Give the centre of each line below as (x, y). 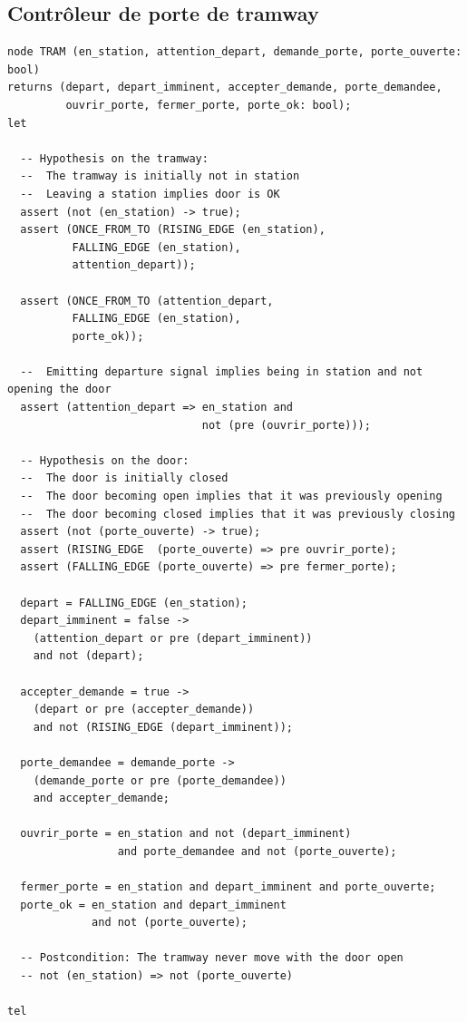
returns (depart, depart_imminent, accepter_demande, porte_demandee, (225, 88)
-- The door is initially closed (124, 478)
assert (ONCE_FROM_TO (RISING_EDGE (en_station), (173, 230)
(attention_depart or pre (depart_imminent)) (173, 638)
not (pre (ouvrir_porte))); (286, 425)
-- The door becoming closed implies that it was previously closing (238, 514)
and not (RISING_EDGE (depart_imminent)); (163, 727)
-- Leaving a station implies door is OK (150, 194)
